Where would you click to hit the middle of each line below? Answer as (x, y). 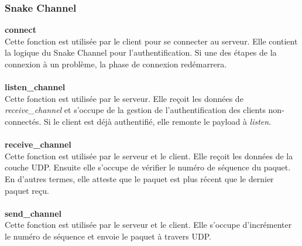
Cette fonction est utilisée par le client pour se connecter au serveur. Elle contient (151, 41)
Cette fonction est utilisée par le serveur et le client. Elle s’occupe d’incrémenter (148, 225)
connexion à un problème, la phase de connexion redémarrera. (116, 64)
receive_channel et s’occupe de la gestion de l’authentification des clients (135, 110)
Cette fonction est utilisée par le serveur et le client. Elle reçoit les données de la (149, 156)
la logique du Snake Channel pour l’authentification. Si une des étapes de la (141, 52)
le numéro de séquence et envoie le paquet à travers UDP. (108, 236)
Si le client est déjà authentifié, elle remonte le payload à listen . (157, 121)
